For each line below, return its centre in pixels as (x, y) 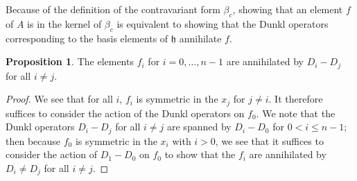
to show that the (200, 154)
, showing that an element (288, 9)
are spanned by (199, 127)
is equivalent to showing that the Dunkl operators (223, 23)
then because (33, 140)
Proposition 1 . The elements (70, 61)
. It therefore (296, 99)
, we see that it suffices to (269, 140)
